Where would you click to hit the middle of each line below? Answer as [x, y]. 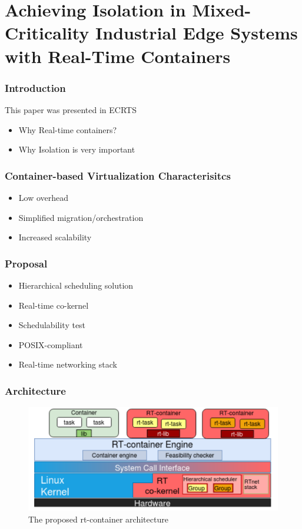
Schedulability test [52, 325]
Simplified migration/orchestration [81, 217]
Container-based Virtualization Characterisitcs [118, 175]
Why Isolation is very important [77, 149]
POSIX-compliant [51, 344]
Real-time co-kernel [54, 305]
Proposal [26, 263]
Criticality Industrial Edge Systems [151, 33]
